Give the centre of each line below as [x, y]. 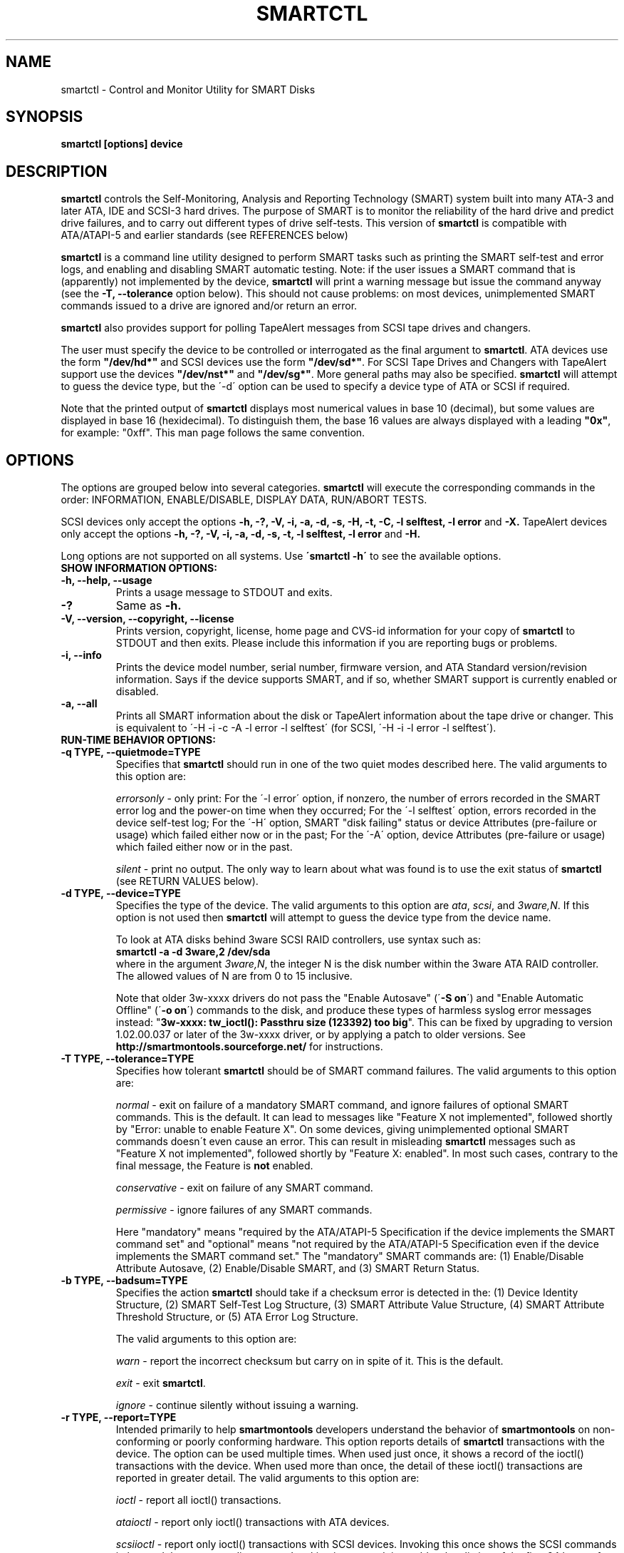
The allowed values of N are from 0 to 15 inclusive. [234, 976]
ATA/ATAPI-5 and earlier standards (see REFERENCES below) [204, 235]
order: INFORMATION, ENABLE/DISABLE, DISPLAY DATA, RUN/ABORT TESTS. [244, 500]
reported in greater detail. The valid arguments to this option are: [267, 1478]
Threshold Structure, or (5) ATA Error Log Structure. [237, 1317]
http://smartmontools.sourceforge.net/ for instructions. [249, 1047]
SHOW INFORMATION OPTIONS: [139, 568]
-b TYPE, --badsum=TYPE [124, 1281]
